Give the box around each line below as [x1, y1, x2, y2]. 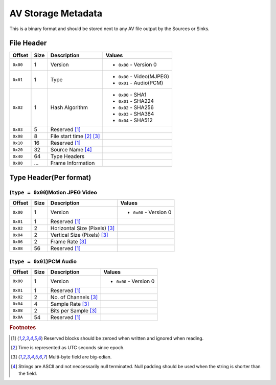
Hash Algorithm [50, 104, 88, 111]
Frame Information [50, 160, 95, 167]
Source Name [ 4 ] [50, 146, 92, 153]
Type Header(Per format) [9, 173, 91, 182]
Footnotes [9, 324, 36, 331]
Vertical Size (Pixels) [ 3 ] [50, 232, 108, 239]
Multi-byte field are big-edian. [49, 354, 112, 360]
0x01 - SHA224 [118, 98, 154, 105]
